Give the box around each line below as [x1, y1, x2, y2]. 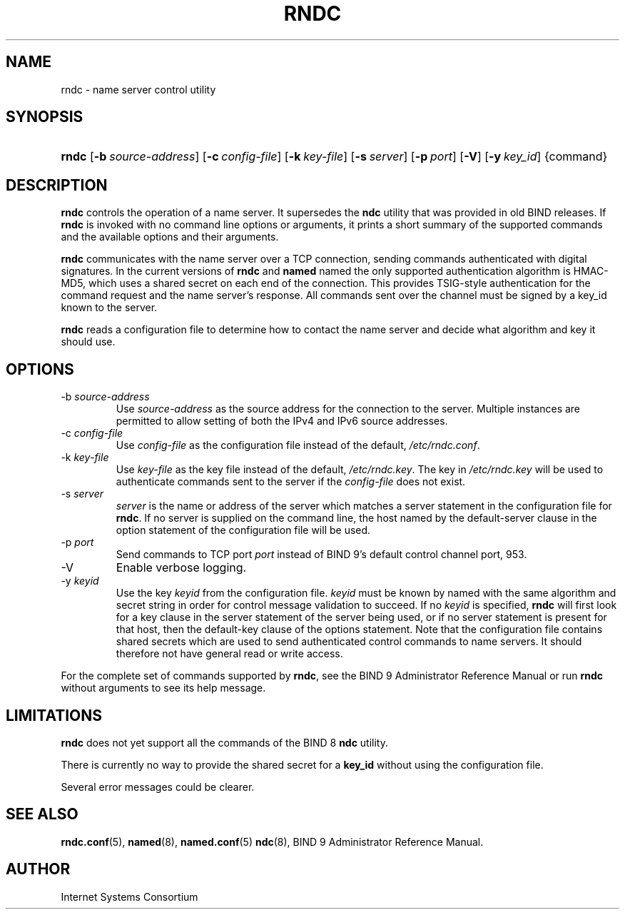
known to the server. [61, 301, 158, 314]
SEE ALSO [6, 805, 78, 824]
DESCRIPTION [6, 176, 108, 194]
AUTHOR [6, 860, 71, 879]
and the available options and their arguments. [61, 231, 279, 243]
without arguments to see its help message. [61, 682, 266, 694]
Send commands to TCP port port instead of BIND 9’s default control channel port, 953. [116, 548, 527, 561]
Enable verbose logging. [116, 560, 247, 575]
